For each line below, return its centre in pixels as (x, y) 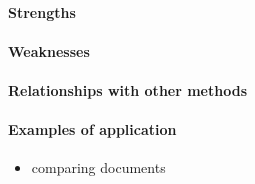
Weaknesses (49, 50)
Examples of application (92, 129)
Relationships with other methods (127, 89)
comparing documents (98, 167)
